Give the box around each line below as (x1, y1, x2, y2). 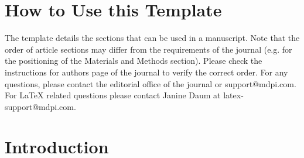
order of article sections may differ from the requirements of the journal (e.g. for (5, 43, 292, 55)
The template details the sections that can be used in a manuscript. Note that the (5, 32, 300, 44)
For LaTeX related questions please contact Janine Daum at (5, 89, 221, 101)
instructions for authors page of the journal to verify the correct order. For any (5, 66, 288, 78)
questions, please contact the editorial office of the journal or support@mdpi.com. (5, 77, 296, 90)
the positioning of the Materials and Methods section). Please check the (5, 54, 262, 67)
